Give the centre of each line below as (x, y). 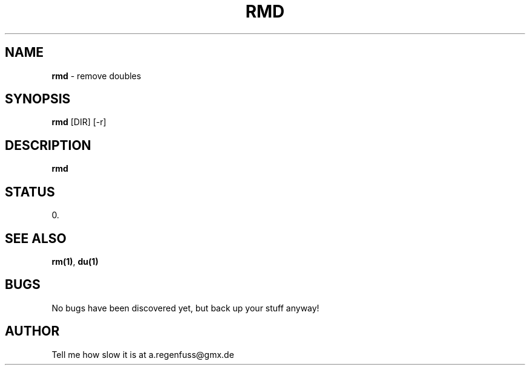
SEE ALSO (36, 238)
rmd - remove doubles (97, 76)
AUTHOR (32, 331)
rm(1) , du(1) (75, 261)
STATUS (30, 192)
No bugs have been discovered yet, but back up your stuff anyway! (185, 308)
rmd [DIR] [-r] (79, 122)
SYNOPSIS (38, 99)
